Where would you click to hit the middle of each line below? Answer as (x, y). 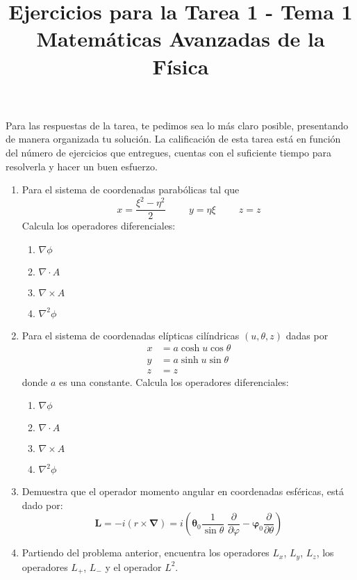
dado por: (42, 505)
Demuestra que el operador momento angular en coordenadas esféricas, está (183, 491)
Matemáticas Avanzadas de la (181, 39)
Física (181, 66)
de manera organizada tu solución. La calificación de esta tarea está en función (173, 139)
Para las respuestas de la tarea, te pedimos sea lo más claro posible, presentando (177, 125)
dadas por (307, 335)
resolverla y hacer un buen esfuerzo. (82, 166)
